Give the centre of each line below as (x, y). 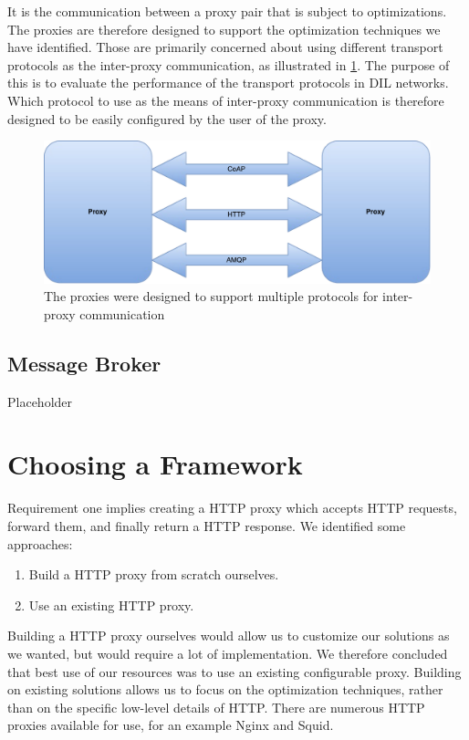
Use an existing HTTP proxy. (111, 605)
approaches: (40, 543)
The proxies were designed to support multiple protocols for (211, 296)
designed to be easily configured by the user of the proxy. (167, 118)
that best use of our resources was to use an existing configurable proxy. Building (234, 671)
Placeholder (40, 401)
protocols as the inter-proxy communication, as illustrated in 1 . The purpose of (229, 64)
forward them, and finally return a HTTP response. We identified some (207, 525)
